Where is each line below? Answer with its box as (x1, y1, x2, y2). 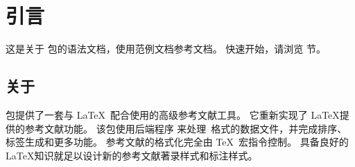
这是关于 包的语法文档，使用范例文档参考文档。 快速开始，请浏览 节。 (6, 41, 326, 56)
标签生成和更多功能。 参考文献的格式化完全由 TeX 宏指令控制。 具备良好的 (6, 135, 349, 149)
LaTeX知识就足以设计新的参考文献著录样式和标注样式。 (6, 148, 258, 162)
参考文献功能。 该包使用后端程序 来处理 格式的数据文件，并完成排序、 (24, 121, 347, 135)
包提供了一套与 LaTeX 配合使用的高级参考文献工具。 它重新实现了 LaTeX (6, 107, 340, 121)
